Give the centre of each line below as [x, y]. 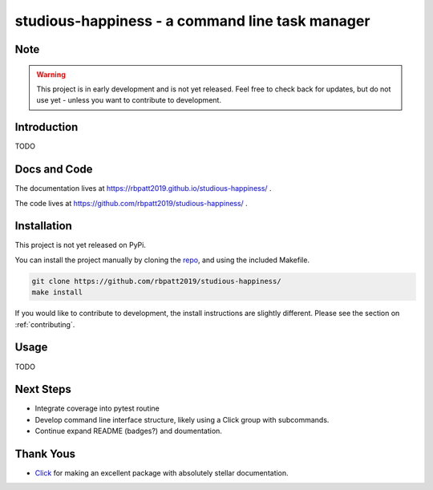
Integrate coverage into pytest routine [97, 408]
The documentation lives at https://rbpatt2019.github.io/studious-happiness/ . [143, 188]
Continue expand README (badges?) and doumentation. [128, 431]
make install [57, 292]
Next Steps [43, 389]
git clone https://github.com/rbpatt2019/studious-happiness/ [156, 281]
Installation [43, 226]
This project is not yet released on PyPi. [80, 245]
